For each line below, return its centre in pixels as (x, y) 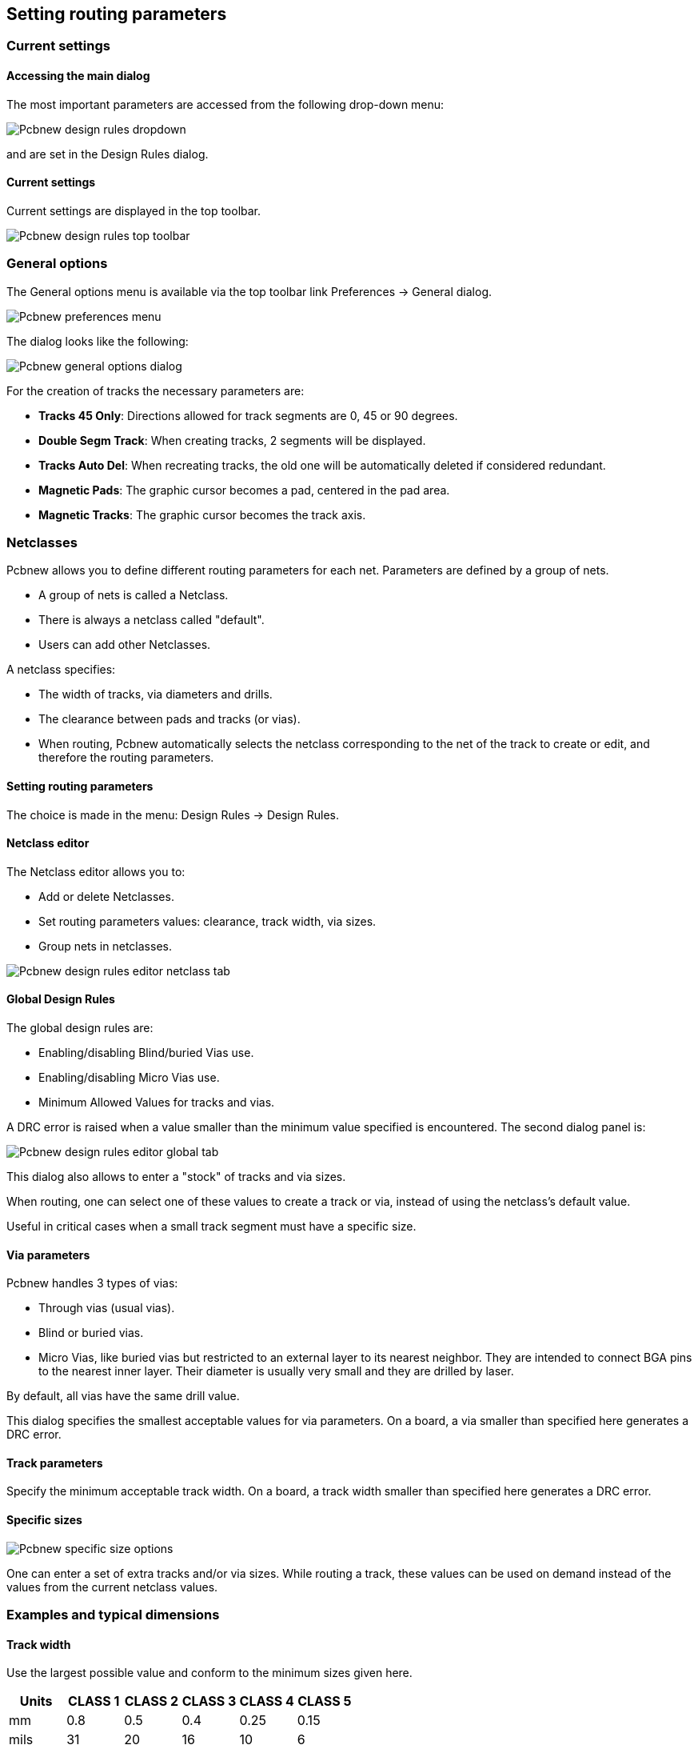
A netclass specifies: (61, 670)
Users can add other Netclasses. (125, 645)
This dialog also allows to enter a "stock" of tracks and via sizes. (176, 1177)
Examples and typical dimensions (113, 1615)
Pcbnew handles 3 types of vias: (92, 1283)
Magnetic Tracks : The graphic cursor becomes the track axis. (202, 514)
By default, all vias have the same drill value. (123, 1396)
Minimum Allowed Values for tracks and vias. (157, 1103)
